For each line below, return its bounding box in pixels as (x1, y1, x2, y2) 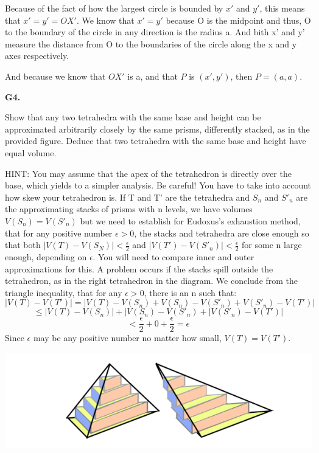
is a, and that (127, 69, 178, 82)
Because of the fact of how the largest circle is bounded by (5, 2, 223, 14)
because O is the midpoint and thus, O (166, 13, 311, 26)
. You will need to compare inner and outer (93, 250, 254, 263)
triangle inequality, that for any (5, 286, 122, 299)
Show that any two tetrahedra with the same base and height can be (5, 111, 261, 123)
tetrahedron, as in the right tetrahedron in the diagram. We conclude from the (5, 274, 298, 287)
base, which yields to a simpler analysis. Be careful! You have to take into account (5, 179, 312, 192)
